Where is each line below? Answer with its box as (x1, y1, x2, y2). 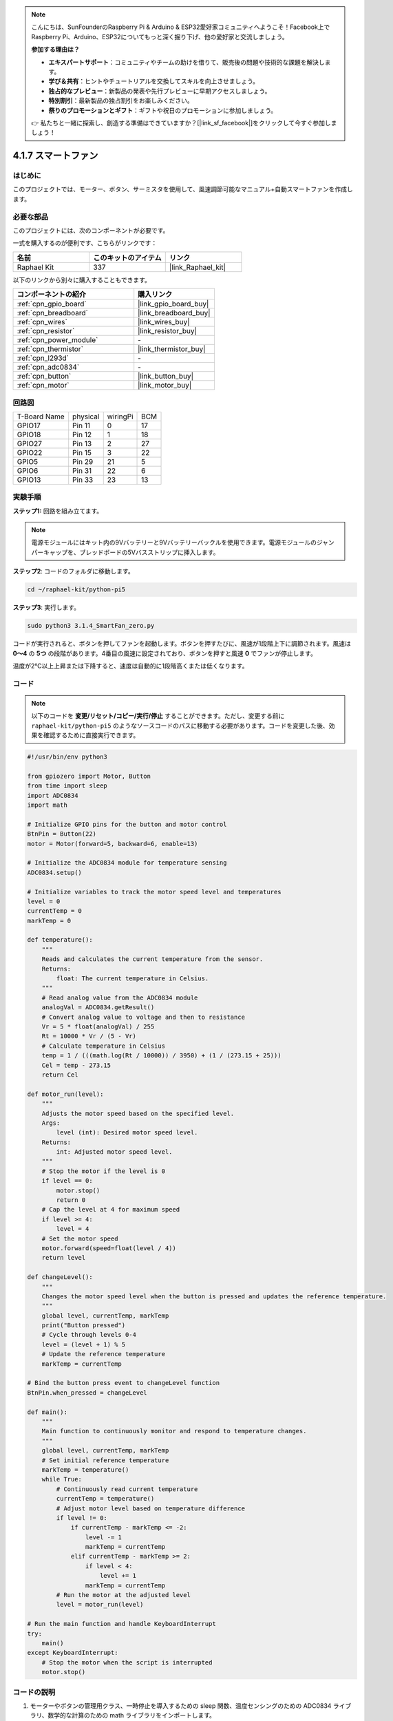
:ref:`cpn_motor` (17, 381, 70, 390)
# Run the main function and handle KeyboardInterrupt (27, 1620, 216, 1628)
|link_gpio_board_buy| (138, 299, 209, 309)
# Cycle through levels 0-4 (41, 1331, 137, 1339)
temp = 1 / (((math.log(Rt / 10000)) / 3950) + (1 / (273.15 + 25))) (41, 1052, 282, 1059)
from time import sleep (27, 782, 108, 790)
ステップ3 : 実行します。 (12, 603, 81, 612)
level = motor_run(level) (56, 1601, 144, 1609)
